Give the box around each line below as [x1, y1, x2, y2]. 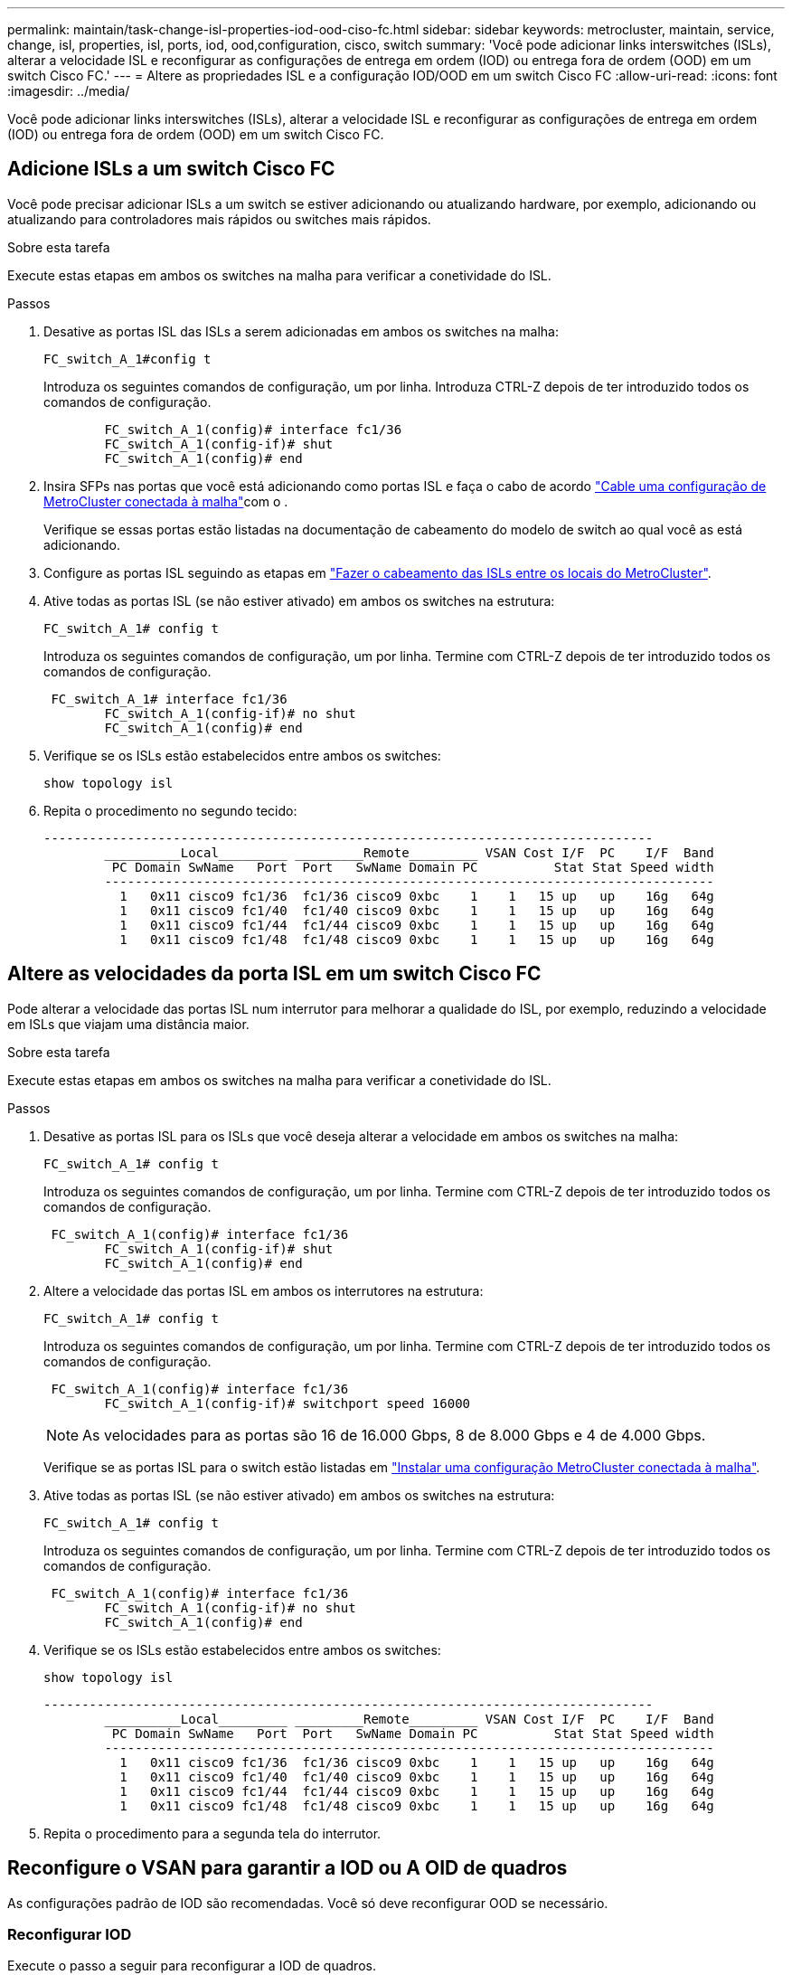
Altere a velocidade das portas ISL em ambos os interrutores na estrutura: [43, 1282, 484, 1299]
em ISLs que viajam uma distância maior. [7, 1016, 250, 1032]
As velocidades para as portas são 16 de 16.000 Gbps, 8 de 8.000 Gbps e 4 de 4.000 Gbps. [82, 1425, 706, 1444]
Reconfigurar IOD [7, 1924, 132, 1943]
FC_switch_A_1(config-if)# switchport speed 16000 [104, 1395, 471, 1411]
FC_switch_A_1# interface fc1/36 [51, 691, 288, 706]
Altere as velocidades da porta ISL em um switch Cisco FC [7, 962, 542, 986]
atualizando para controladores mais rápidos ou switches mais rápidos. [7, 211, 431, 227]
